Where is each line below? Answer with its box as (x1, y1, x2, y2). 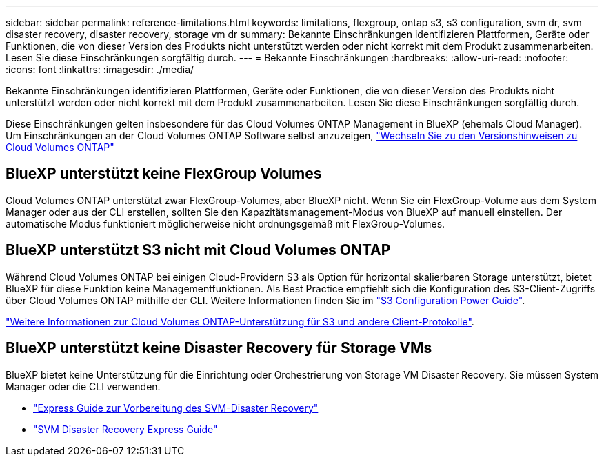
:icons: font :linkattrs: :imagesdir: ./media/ (6, 63, 194, 75)
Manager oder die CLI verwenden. (6, 380, 161, 392)
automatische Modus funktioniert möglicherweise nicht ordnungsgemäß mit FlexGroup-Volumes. (6, 217, 445, 230)
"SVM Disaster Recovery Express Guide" (33, 423, 218, 435)
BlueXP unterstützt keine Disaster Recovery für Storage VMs (6, 339, 432, 357)
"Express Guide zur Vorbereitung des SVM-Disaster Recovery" (33, 401, 319, 414)
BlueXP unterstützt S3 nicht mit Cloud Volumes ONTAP (6, 241, 391, 259)
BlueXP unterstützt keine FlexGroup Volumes (6, 165, 322, 183)
